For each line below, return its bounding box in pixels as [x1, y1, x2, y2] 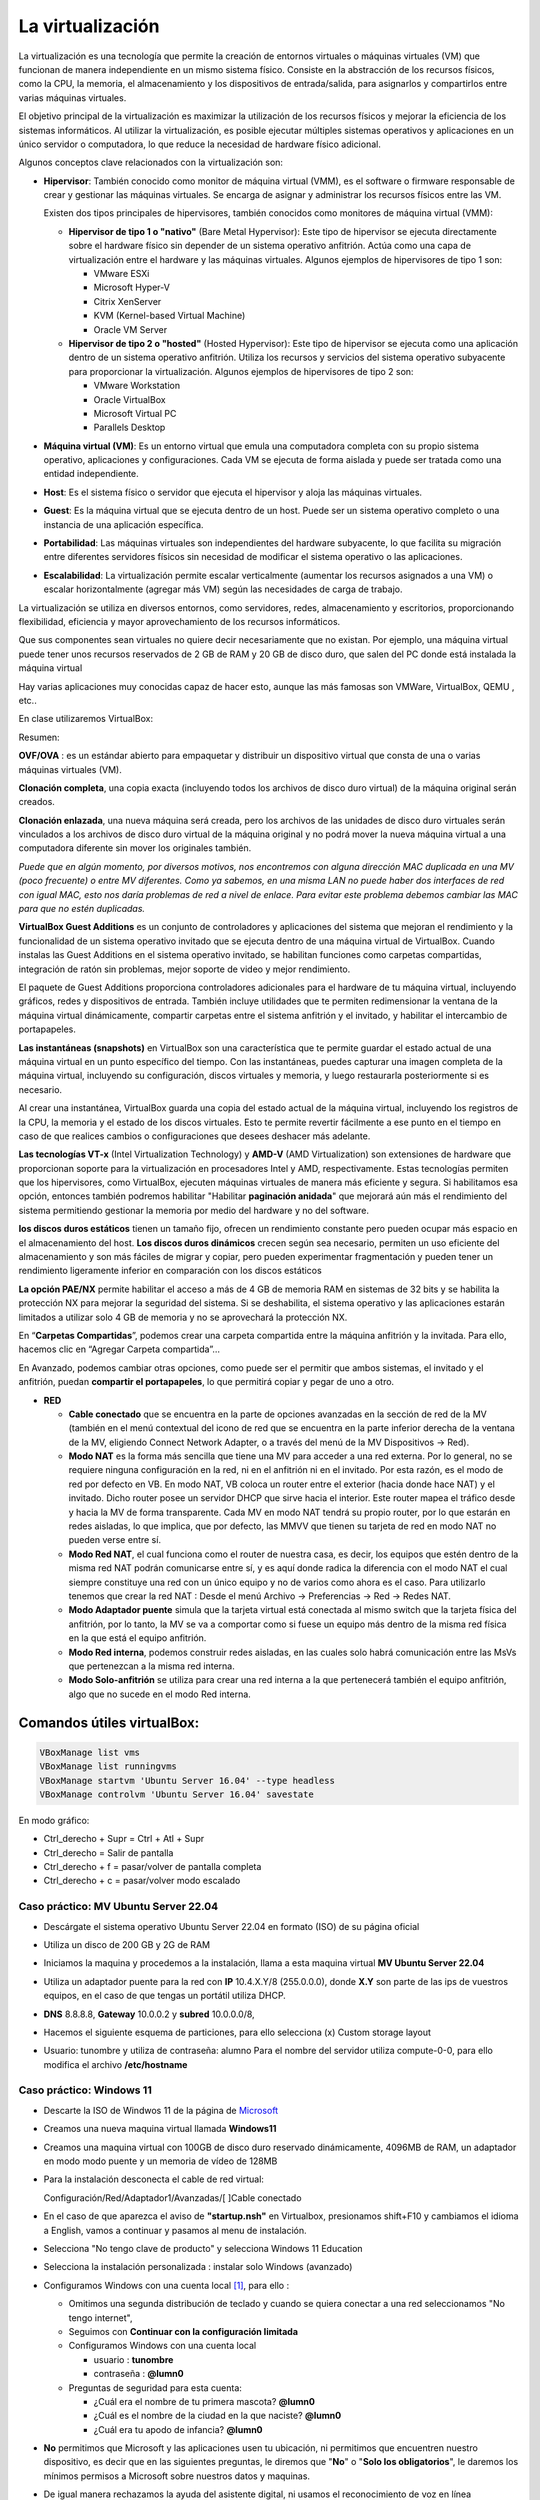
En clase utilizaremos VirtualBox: [18, 713, 154, 725]
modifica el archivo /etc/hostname [43, 2058, 188, 2070]
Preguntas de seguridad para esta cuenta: [68, 2381, 242, 2394]
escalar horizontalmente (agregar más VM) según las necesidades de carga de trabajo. [43, 583, 403, 595]
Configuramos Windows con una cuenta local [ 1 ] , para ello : [43, 2279, 290, 2291]
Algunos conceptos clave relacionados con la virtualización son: [18, 156, 284, 169]
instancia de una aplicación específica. [43, 518, 204, 530]
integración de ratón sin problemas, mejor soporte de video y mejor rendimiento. [18, 963, 351, 975]
